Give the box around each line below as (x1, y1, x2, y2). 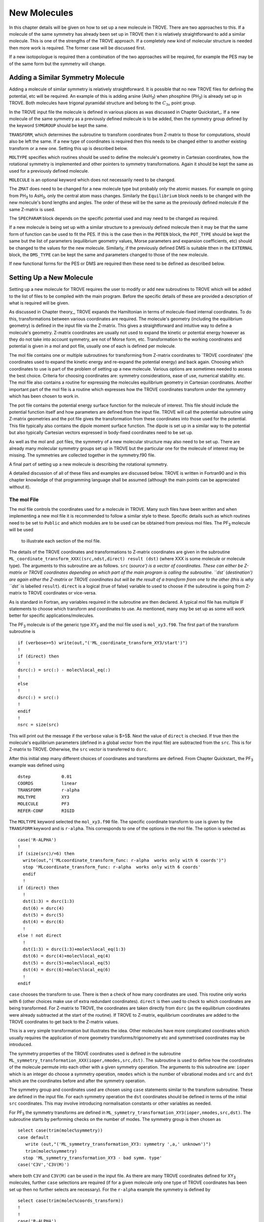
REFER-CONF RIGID (18, 808, 75, 813)
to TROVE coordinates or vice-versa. (22, 590, 97, 596)
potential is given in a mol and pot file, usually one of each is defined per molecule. (9, 343, 176, 349)
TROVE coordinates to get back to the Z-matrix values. (9, 1019, 119, 1025)
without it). (9, 484, 31, 490)
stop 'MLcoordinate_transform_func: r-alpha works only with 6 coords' (22, 864, 201, 870)
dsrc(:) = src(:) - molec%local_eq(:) (18, 667, 111, 673)
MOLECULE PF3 (18, 801, 69, 807)
